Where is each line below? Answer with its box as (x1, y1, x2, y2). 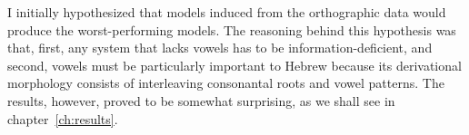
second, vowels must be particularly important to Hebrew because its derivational (7, 55, 462, 74)
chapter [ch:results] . (7, 109, 118, 128)
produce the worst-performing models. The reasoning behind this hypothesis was (7, 20, 456, 39)
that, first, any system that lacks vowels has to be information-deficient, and (7, 38, 433, 57)
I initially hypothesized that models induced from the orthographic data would (7, 3, 446, 21)
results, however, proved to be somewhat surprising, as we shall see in (7, 91, 395, 110)
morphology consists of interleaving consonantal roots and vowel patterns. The (7, 73, 444, 92)
